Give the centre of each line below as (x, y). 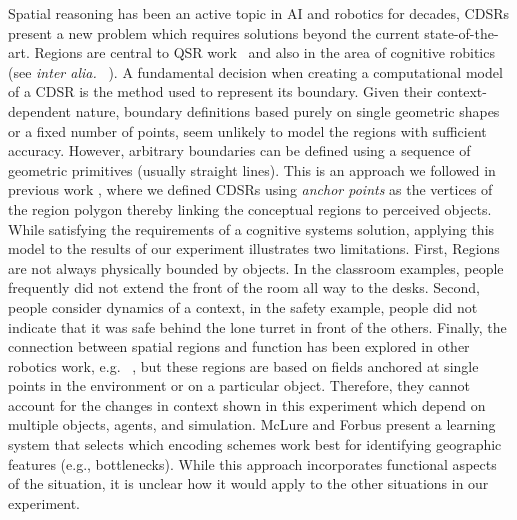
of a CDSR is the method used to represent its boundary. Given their (220, 91)
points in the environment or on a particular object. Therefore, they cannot (239, 385)
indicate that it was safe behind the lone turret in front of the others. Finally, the (257, 326)
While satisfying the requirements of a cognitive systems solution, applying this (251, 228)
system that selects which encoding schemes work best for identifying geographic (255, 444)
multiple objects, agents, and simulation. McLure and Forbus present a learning (252, 424)
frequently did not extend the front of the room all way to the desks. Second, (244, 287)
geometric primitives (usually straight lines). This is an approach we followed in (252, 169)
